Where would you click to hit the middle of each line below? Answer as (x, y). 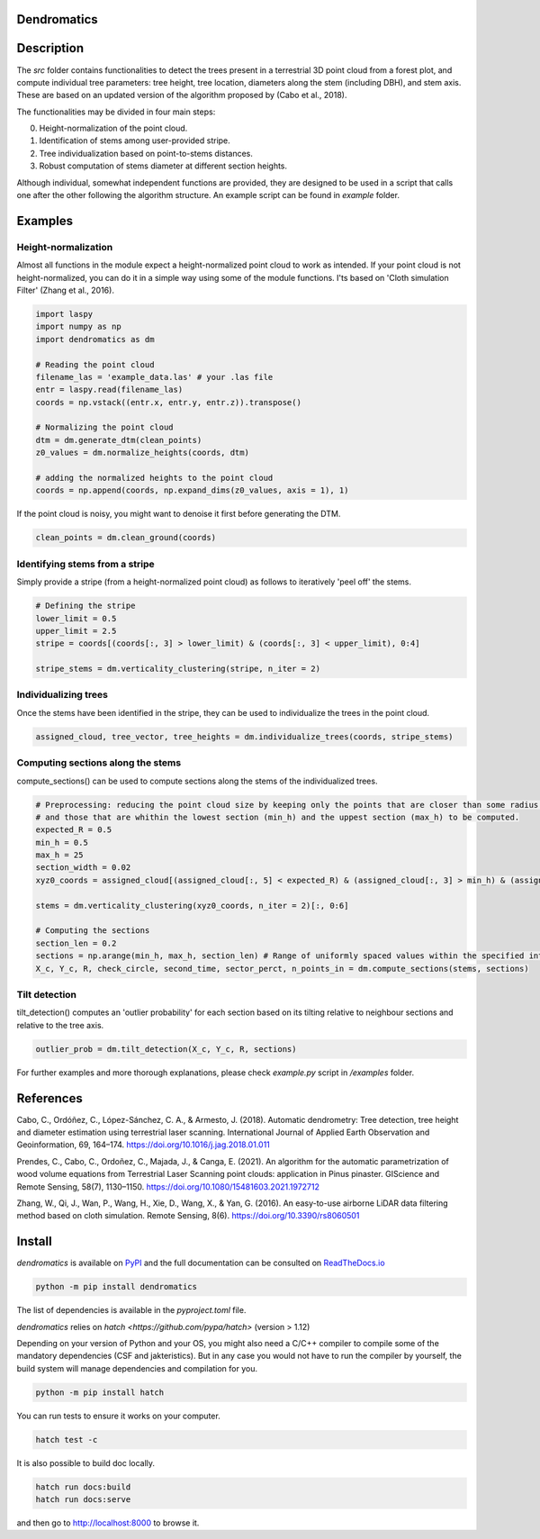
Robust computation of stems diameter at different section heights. (163, 166)
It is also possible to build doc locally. (86, 1462)
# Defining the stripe (85, 606)
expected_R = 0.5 (74, 830)
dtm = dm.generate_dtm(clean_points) (119, 440)
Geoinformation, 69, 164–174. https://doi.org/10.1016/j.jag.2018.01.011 (143, 1145)
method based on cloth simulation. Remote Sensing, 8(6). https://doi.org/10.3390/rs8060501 (188, 1216)
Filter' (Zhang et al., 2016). (65, 290)
